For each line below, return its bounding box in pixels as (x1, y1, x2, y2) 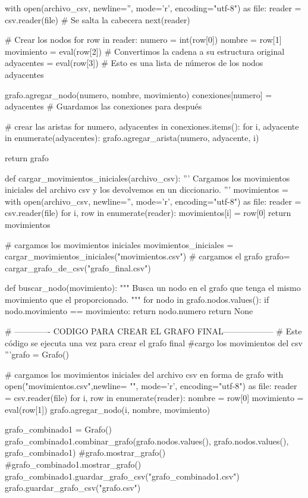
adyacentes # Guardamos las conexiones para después (5, 100, 202, 112)
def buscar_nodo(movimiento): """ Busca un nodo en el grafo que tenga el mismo (5, 281, 301, 294)
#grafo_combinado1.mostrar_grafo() (5, 458, 142, 470)
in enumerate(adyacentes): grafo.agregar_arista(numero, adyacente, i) (5, 131, 259, 144)
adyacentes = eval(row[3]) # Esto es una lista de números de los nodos (5, 57, 263, 69)
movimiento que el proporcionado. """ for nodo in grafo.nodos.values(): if (5, 293, 269, 305)
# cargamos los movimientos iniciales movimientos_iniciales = (5, 238, 234, 250)
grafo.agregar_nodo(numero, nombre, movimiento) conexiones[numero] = (5, 88, 272, 101)
